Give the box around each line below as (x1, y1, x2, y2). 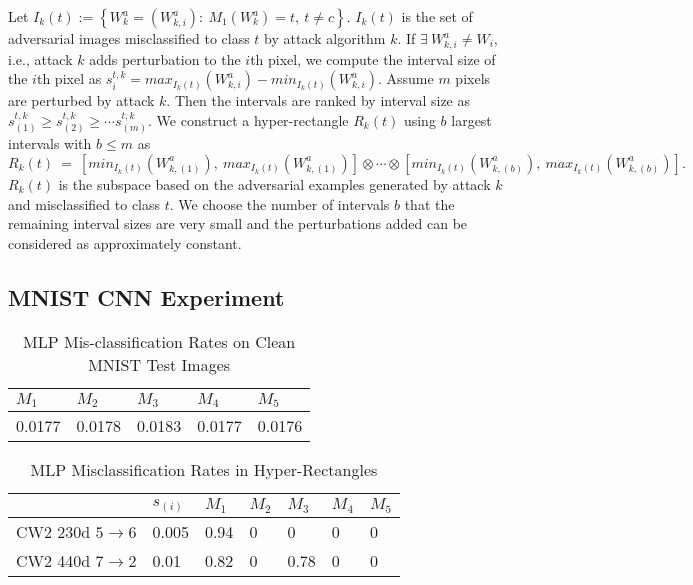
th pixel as (36, 68, 102, 89)
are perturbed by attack (8, 90, 155, 111)
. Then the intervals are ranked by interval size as (166, 90, 471, 111)
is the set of (401, 6, 473, 26)
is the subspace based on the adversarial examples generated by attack (58, 173, 491, 194)
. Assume (377, 68, 434, 89)
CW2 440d (16, 549, 91, 573)
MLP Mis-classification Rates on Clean (23, 329, 296, 353)
